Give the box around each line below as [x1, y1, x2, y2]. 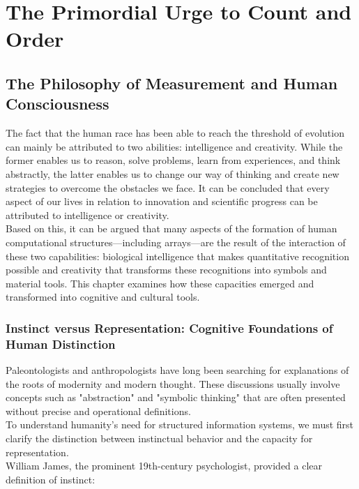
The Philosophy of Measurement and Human [6, 72, 338, 93]
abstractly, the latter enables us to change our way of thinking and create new [6, 166, 339, 181]
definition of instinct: [6, 472, 96, 486]
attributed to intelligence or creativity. [6, 207, 169, 222]
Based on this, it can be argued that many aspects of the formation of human [6, 221, 337, 236]
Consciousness [6, 93, 109, 114]
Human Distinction [6, 335, 116, 352]
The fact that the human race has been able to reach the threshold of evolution [6, 126, 344, 140]
